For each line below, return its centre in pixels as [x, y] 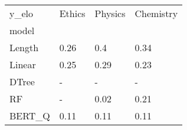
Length [24, 47]
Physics [110, 13]
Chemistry [156, 13]
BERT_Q [30, 116]
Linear [23, 64]
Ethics [72, 13]
